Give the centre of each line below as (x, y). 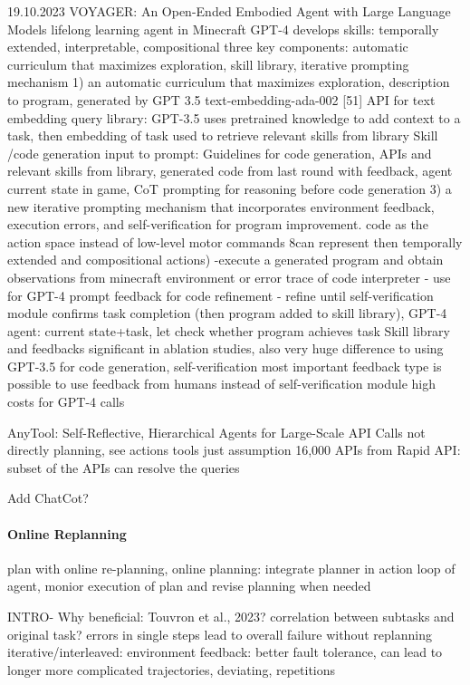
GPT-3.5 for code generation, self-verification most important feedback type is (225, 366)
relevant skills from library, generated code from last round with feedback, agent (230, 171)
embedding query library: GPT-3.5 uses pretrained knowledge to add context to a (234, 117)
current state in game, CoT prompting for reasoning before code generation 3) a (230, 188)
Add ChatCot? (48, 498)
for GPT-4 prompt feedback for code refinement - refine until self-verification (221, 295)
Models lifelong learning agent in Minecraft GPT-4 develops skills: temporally (223, 29)
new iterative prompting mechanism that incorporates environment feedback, (221, 206)
